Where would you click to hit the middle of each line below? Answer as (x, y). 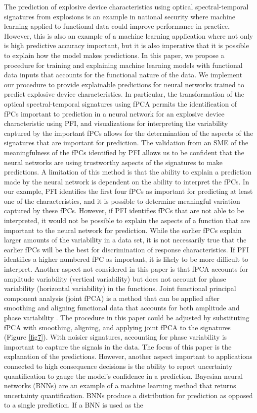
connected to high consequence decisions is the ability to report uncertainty (118, 366)
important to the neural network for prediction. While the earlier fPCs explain (123, 230)
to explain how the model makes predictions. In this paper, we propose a (114, 55)
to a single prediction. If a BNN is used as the (74, 405)
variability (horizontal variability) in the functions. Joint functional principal (120, 288)
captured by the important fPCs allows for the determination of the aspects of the (128, 133)
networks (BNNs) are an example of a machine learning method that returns (120, 385)
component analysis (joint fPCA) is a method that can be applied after (112, 298)
